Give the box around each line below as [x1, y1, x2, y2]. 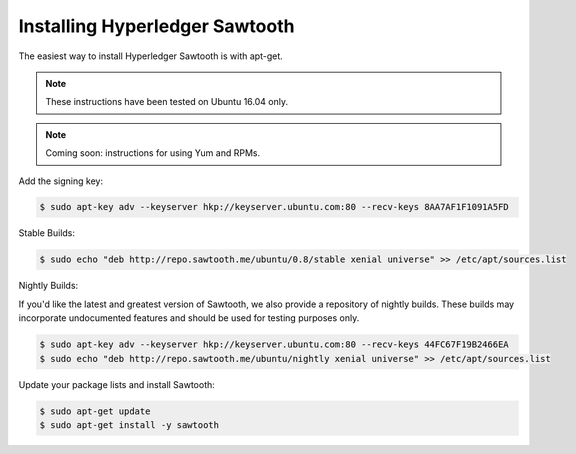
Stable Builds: [18, 227, 75, 239]
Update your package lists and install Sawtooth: [18, 378, 215, 390]
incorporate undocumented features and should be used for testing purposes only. [18, 312, 360, 324]
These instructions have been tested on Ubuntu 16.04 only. [45, 96, 289, 108]
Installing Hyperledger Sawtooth [18, 15, 295, 37]
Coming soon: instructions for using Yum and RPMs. [45, 147, 260, 159]
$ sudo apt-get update [39, 405, 151, 417]
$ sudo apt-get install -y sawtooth [39, 419, 220, 430]
